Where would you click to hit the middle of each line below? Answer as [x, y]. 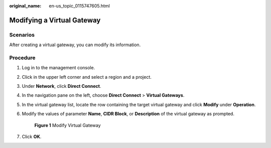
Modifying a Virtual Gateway [55, 20]
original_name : [25, 6]
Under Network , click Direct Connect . [61, 86]
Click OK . [32, 137]
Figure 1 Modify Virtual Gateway [67, 125]
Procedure [22, 58]
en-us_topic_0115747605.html [79, 6]
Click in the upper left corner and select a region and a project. [87, 77]
